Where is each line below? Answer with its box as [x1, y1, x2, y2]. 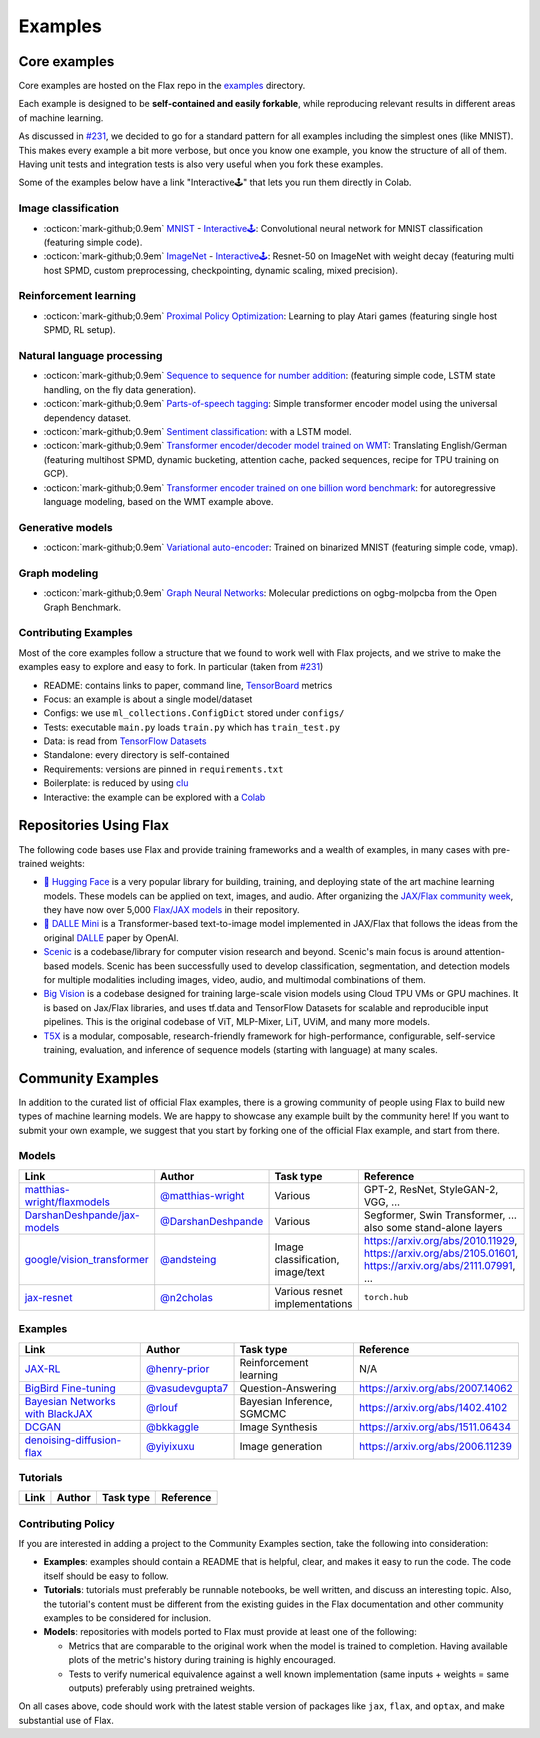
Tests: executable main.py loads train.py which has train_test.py [43, 721, 340, 733]
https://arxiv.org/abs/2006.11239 [358, 1439, 512, 1453]
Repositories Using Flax [18, 817, 170, 834]
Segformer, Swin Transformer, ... [363, 1208, 517, 1222]
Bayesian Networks [24, 1394, 116, 1408]
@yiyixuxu [145, 1439, 195, 1453]
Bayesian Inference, [239, 1394, 334, 1408]
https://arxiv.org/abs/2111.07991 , [363, 1258, 516, 1272]
